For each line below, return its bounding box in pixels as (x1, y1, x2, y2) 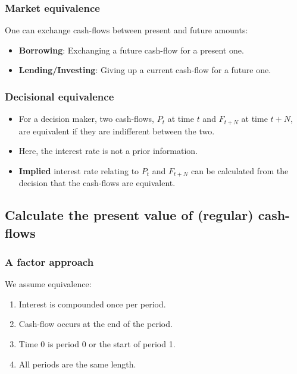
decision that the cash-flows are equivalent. (18, 177, 176, 189)
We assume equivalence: (5, 278, 92, 290)
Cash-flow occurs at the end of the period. (18, 318, 173, 330)
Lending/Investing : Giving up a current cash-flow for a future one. (18, 64, 271, 76)
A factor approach (5, 254, 94, 269)
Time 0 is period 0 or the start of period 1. (18, 338, 176, 350)
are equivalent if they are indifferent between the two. (18, 124, 215, 137)
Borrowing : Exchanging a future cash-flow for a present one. (18, 43, 244, 56)
